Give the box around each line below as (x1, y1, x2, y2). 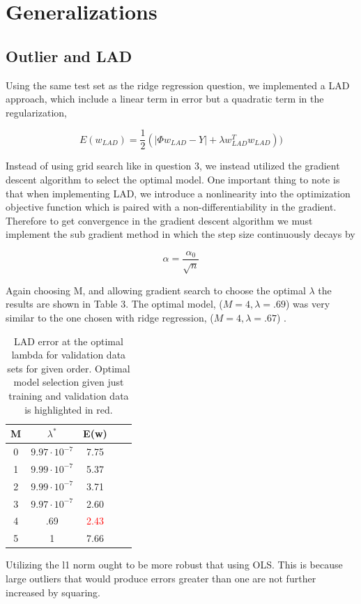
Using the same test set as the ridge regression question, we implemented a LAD (6, 77, 350, 92)
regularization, (6, 105, 67, 119)
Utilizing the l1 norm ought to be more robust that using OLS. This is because (6, 557, 343, 572)
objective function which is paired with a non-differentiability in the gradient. (6, 199, 337, 214)
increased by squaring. (6, 584, 100, 599)
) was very (286, 296, 330, 311)
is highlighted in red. (24, 402, 113, 416)
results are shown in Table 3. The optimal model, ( (6, 296, 223, 311)
